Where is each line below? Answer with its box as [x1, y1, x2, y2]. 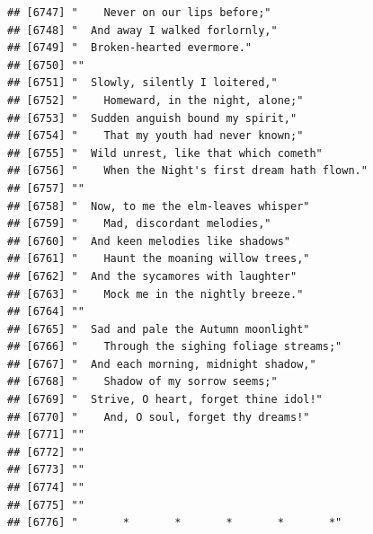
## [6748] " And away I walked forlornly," [7, 23, 278, 37]
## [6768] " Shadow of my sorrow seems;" [7, 375, 278, 389]
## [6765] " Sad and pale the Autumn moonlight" [7, 322, 310, 336]
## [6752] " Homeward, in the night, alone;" [7, 93, 304, 107]
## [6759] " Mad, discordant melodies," [7, 217, 271, 231]
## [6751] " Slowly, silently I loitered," [7, 76, 278, 90]
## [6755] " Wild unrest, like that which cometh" [7, 146, 323, 160]
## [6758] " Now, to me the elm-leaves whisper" [7, 199, 310, 213]
